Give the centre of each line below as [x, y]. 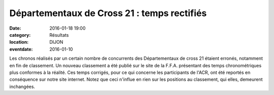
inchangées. [22, 86]
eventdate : [21, 49]
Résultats [59, 35]
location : [19, 42]
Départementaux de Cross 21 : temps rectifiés [108, 13]
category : [20, 35]
